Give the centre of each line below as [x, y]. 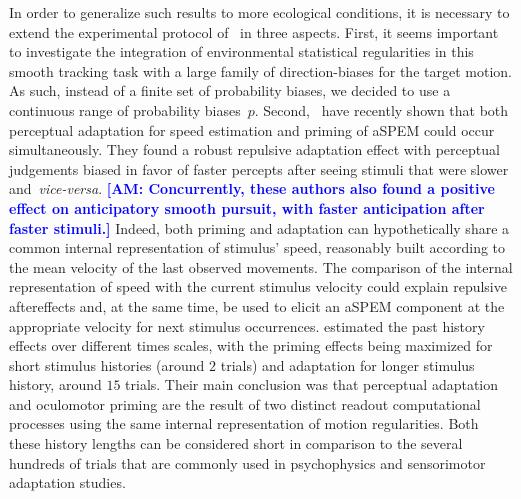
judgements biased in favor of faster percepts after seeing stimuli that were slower [259, 168]
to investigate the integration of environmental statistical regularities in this [241, 51]
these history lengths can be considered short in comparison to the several [236, 443]
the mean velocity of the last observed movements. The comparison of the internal [261, 266]
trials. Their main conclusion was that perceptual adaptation [312, 384]
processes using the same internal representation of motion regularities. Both [244, 423]
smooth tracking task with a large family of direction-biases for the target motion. [260, 70]
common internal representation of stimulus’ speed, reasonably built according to [257, 247]
